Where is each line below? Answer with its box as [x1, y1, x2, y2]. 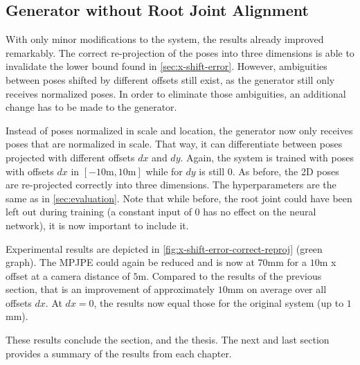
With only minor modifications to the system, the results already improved [6, 32, 324, 46]
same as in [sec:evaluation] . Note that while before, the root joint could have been [6, 190, 352, 205]
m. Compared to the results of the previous [138, 268, 322, 283]
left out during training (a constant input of [6, 204, 192, 219]
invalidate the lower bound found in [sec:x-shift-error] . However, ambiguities [6, 59, 327, 73]
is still [199, 163, 225, 178]
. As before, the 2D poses [232, 163, 339, 178]
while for [145, 163, 183, 178]
